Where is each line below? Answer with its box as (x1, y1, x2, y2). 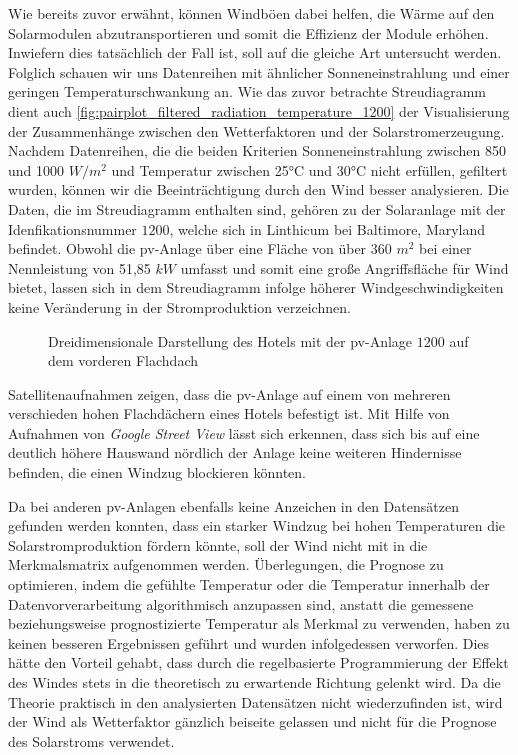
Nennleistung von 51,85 (8, 257, 151, 278)
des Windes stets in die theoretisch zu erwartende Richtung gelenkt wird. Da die (8, 672, 501, 692)
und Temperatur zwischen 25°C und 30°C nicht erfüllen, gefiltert (111, 159, 508, 180)
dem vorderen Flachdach (48, 350, 198, 371)
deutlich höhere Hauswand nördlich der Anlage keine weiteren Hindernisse (8, 442, 462, 463)
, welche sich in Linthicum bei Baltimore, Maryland (169, 218, 486, 239)
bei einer (419, 238, 472, 259)
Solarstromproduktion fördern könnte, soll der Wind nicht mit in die (8, 534, 428, 555)
